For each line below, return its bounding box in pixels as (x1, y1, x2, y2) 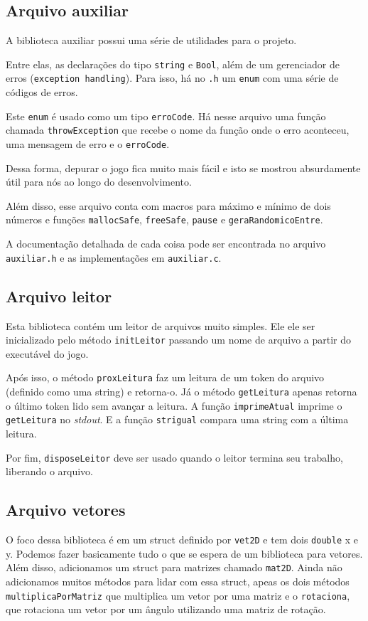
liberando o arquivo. (6, 464, 94, 479)
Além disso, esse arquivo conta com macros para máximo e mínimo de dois (6, 198, 331, 213)
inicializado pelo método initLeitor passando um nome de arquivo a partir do (6, 332, 352, 347)
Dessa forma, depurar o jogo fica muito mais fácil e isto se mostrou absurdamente (6, 160, 361, 175)
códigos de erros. (6, 85, 78, 100)
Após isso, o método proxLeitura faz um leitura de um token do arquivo (6, 370, 325, 385)
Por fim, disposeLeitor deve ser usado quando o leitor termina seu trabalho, (6, 450, 343, 465)
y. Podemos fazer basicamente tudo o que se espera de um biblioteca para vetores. (6, 546, 363, 561)
